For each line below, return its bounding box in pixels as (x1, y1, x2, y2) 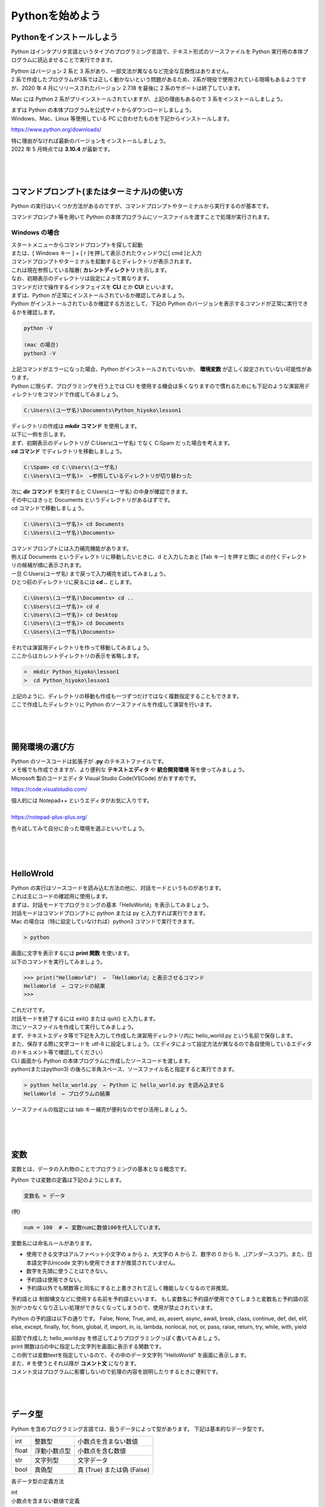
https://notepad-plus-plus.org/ (11, 814, 87, 821)
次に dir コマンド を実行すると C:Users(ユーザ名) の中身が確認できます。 (11, 488, 191, 495)
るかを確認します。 (11, 308, 58, 316)
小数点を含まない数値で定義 (11, 1497, 80, 1504)
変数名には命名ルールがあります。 (11, 1239, 96, 1247)
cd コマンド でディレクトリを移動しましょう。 (11, 448, 126, 455)
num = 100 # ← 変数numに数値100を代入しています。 (23, 1224, 164, 1231)
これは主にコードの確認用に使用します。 (11, 893, 111, 900)
